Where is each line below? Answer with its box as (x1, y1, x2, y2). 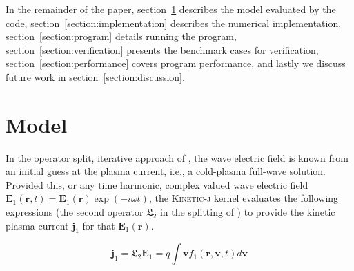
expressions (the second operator (6, 205, 144, 219)
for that (82, 218, 115, 232)
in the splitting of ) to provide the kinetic (159, 205, 335, 219)
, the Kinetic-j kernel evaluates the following (148, 191, 339, 205)
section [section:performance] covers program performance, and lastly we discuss (6, 56, 346, 71)
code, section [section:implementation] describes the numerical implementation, (6, 15, 342, 30)
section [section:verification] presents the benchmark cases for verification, (6, 42, 319, 57)
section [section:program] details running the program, (6, 29, 237, 44)
